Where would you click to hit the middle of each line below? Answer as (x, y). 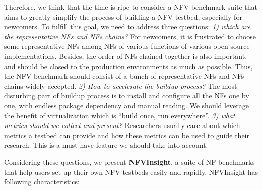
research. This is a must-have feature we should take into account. (106, 145)
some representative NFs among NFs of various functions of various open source (127, 46)
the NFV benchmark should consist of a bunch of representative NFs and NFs (124, 76)
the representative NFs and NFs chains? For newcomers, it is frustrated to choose (130, 36)
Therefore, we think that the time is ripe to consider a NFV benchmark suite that (131, 7)
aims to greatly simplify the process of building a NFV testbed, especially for (123, 16)
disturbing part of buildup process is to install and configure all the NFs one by (127, 96)
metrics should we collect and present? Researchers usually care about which (122, 125)
